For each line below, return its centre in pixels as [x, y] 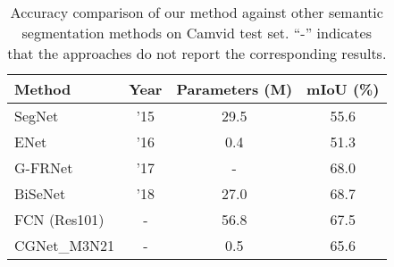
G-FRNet [44, 167]
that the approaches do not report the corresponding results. [197, 53]
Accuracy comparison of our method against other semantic [197, 12]
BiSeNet [40, 193]
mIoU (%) [343, 89]
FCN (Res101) [59, 219]
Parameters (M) [235, 89]
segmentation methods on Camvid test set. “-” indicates [197, 33]
